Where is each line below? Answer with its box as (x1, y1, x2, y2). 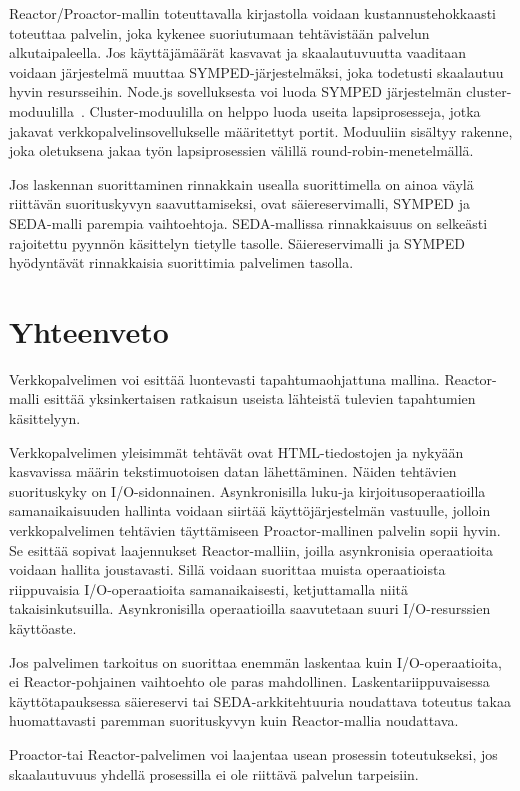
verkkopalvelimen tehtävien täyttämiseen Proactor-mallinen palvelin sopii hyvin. (9, 520, 501, 540)
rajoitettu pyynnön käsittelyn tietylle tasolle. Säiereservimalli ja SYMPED (9, 232, 465, 253)
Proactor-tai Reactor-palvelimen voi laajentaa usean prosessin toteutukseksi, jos (9, 743, 498, 764)
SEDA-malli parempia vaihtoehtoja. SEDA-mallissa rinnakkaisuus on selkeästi (9, 212, 488, 233)
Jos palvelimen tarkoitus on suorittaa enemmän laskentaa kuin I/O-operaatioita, (9, 651, 502, 672)
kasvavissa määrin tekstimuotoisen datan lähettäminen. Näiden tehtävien (9, 461, 457, 482)
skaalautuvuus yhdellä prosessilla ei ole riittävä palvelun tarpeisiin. (9, 763, 419, 784)
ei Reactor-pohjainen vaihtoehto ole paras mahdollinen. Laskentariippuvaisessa (9, 671, 490, 692)
